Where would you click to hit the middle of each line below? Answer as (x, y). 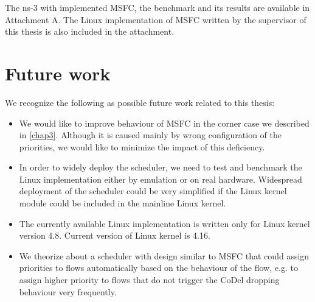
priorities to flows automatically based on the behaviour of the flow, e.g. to (158, 268)
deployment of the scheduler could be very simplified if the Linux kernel (153, 191)
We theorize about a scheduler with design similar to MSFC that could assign (164, 255)
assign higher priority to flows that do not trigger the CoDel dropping (149, 280)
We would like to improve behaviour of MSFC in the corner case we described (164, 123)
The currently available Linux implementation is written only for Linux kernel (164, 223)
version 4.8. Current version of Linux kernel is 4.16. (115, 235)
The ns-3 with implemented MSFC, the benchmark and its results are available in (157, 7)
